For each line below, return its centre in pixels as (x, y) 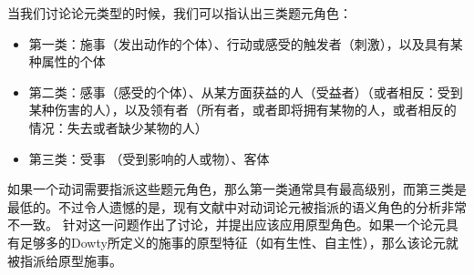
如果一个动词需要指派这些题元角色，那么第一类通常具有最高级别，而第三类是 (237, 189)
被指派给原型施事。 (65, 260)
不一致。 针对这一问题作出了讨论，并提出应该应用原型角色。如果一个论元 (227, 224)
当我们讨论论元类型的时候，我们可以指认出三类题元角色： (180, 13)
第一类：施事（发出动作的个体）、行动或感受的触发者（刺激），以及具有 (239, 43)
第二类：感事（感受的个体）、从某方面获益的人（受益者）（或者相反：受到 (246, 92)
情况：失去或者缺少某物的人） (118, 127)
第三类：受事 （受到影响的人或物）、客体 (149, 158)
